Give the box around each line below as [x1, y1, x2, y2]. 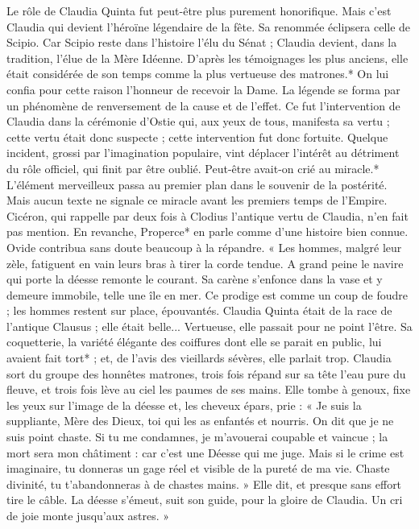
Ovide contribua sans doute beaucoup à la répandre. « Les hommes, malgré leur [6, 238, 402, 255]
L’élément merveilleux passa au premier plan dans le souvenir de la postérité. [6, 176, 388, 192]
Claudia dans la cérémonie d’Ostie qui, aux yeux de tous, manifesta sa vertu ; [6, 113, 390, 130]
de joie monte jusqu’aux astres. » [6, 507, 170, 523]
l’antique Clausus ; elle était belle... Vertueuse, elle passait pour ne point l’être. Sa [6, 317, 413, 334]
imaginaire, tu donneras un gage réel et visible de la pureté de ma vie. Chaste [6, 460, 390, 477]
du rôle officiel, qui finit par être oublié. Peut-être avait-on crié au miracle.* [6, 159, 380, 176]
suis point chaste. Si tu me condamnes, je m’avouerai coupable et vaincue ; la [6, 428, 388, 445]
